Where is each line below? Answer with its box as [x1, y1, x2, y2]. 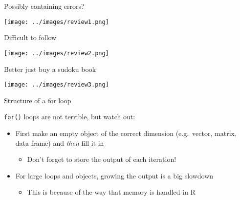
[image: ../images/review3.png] [4, 81, 109, 89]
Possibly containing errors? [4, 1, 85, 11]
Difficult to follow [4, 32, 57, 43]
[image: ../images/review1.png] [4, 18, 109, 25]
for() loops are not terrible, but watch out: [4, 111, 135, 122]
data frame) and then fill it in [15, 137, 104, 148]
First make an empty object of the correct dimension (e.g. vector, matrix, [15, 128, 237, 138]
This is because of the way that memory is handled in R [27, 187, 196, 197]
